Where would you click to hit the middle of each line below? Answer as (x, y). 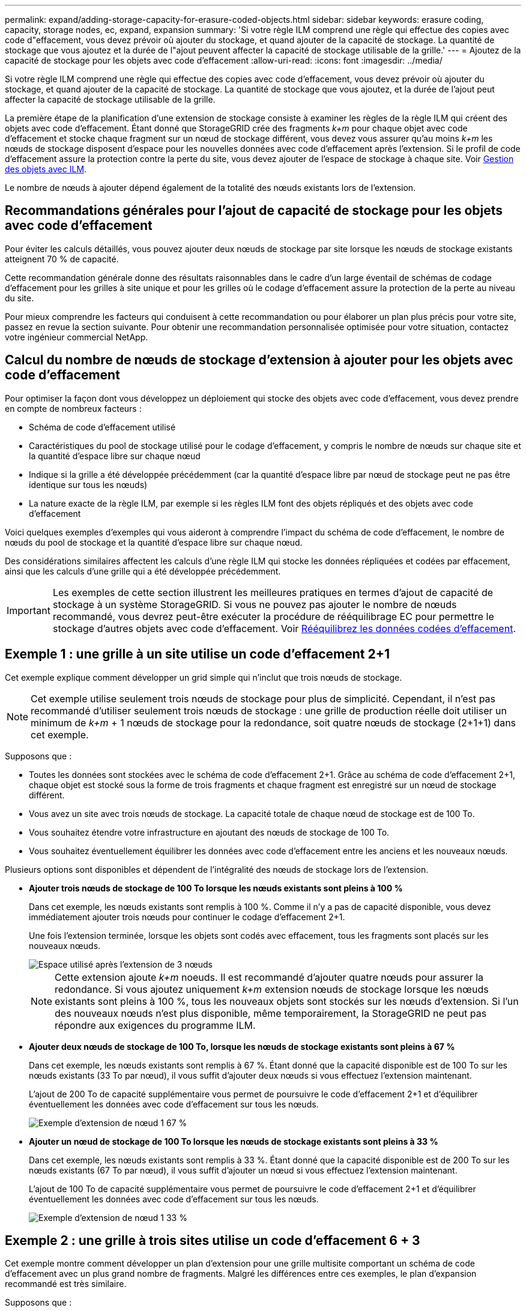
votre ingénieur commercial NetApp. (77, 337)
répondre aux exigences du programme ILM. (155, 1025)
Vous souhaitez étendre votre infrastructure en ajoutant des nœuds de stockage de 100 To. (209, 832)
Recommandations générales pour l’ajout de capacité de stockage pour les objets (254, 211)
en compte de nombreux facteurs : (73, 408)
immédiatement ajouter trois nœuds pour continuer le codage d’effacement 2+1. (187, 917)
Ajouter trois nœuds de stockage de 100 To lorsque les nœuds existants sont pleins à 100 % (216, 888)
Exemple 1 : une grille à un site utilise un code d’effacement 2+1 (197, 654)
